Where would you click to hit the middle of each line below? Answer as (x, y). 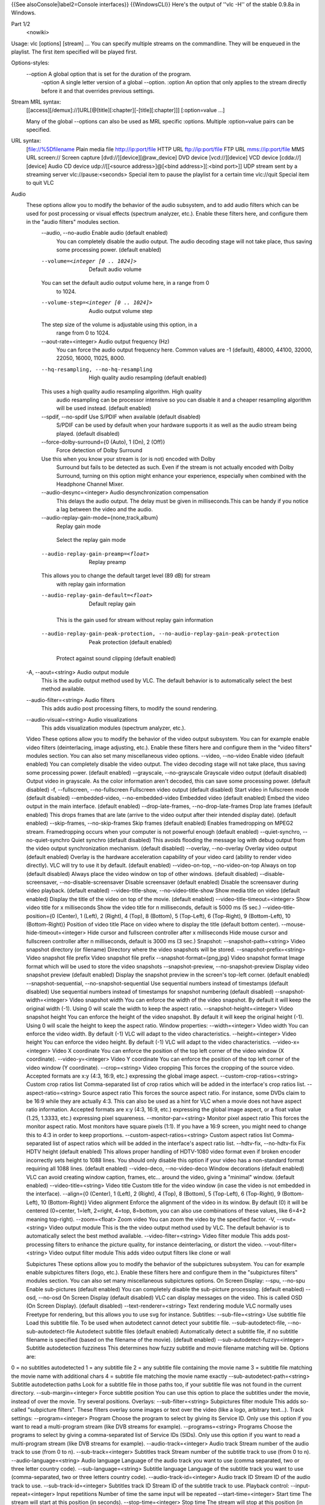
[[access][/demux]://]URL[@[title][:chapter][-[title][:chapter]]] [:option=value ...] (125, 110)
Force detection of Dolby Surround (99, 450)
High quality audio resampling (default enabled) (148, 378)
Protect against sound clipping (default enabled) (116, 659)
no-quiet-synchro (48, 840)
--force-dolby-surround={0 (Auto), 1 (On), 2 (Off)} (103, 442)
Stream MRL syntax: (36, 102)
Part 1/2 (21, 23)
